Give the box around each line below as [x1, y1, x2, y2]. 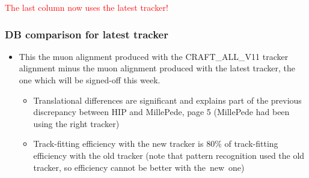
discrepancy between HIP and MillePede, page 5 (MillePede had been [33, 105, 290, 118]
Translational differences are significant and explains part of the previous [33, 93, 302, 106]
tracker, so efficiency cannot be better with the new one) [33, 161, 245, 173]
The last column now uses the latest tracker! [5, 1, 168, 13]
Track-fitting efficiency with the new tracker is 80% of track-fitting [33, 137, 278, 150]
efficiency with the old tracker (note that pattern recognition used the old [33, 149, 305, 161]
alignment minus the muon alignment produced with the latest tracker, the [19, 62, 295, 74]
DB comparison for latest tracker [5, 26, 168, 41]
